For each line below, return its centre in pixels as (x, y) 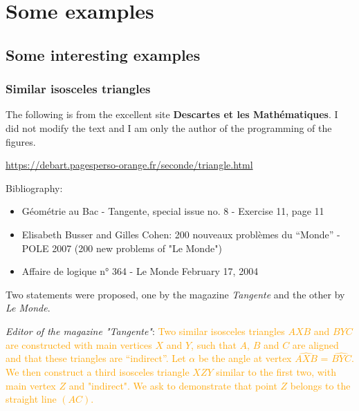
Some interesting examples (103, 54)
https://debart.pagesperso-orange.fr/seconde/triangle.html (129, 165)
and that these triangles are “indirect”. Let (96, 358)
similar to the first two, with (276, 371)
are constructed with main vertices (79, 344)
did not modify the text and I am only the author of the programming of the (169, 127)
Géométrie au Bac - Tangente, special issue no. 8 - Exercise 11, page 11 (173, 211)
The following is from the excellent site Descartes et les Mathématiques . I (172, 114)
